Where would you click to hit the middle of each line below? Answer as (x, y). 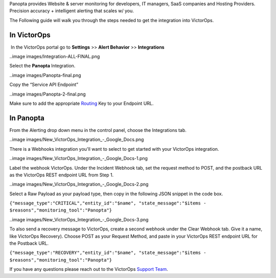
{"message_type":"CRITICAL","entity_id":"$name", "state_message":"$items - (108, 203)
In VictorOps (30, 35)
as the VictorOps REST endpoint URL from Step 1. (62, 175)
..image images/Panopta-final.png (45, 75)
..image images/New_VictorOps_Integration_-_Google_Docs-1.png (79, 158)
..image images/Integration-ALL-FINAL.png (55, 57)
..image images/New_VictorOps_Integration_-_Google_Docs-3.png (79, 219)
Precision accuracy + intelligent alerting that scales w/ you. (72, 11)
